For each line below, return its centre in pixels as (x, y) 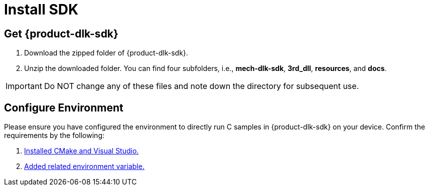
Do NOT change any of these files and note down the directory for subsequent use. (201, 86)
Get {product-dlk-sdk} (61, 33)
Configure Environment (64, 107)
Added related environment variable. (84, 166)
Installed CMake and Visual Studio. (82, 151)
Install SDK (41, 9)
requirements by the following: (54, 135)
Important (24, 86)
